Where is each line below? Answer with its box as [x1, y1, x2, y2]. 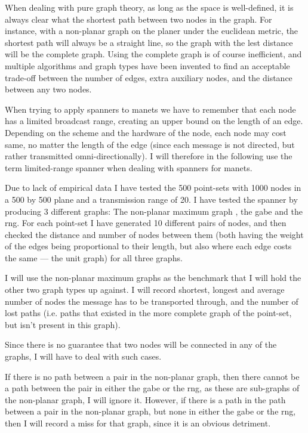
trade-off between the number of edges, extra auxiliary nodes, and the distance [5, 71, 292, 83]
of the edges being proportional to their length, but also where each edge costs [5, 240, 292, 252]
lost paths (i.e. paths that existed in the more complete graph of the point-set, [5, 307, 292, 319]
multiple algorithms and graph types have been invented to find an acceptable [5, 59, 290, 72]
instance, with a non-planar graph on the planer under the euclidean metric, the [5, 24, 298, 37]
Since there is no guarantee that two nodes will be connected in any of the [5, 338, 277, 351]
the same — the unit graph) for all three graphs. [5, 251, 183, 264]
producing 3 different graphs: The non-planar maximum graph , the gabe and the [5, 205, 303, 217]
